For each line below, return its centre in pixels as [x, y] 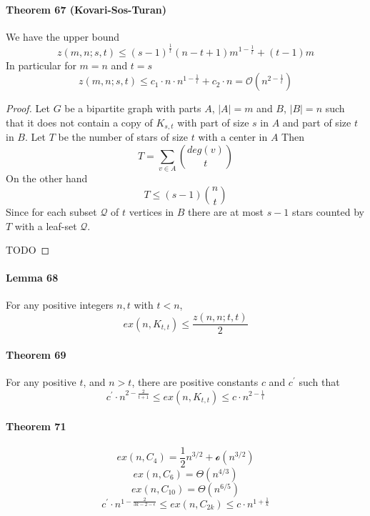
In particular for [41, 65]
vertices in [151, 211]
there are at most [226, 211]
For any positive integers [60, 305]
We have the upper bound [63, 36]
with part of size [213, 122]
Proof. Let [28, 108]
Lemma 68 [32, 278]
